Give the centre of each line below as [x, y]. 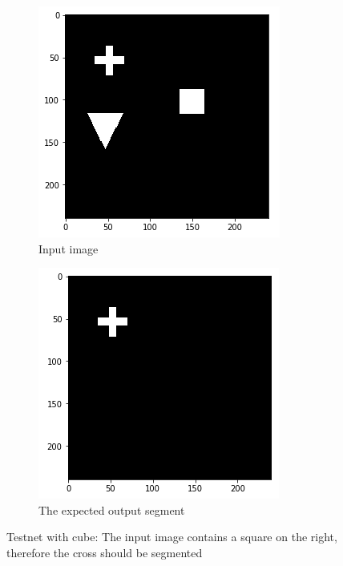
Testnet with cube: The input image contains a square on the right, [172, 537]
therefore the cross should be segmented [105, 552]
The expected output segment [112, 509]
